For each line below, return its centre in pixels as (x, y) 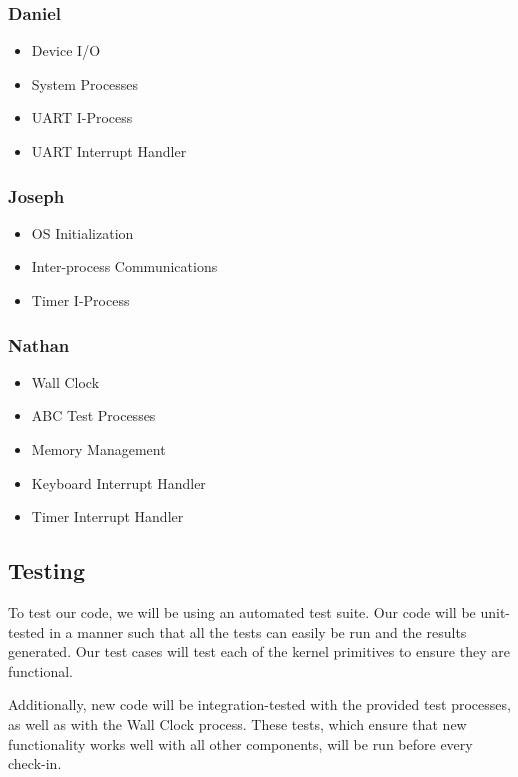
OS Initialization (82, 232)
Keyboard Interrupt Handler (118, 482)
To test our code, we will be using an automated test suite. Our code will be (242, 611)
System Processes (85, 83)
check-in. (35, 763)
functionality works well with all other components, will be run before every (240, 743)
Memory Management (98, 449)
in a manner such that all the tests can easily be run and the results (258, 631)
